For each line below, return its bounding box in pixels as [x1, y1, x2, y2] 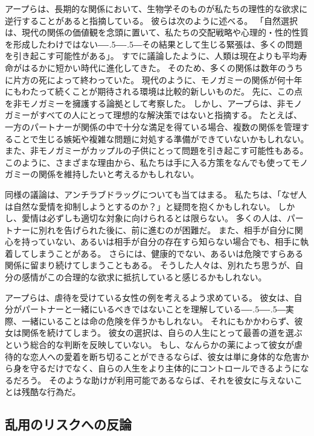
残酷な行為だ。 [21, 385, 81, 398]
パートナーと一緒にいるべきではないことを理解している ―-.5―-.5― [21, 303, 286, 315]
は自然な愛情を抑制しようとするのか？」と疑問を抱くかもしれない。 [5, 200, 275, 212]
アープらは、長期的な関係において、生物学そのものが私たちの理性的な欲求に [5, 2, 308, 14]
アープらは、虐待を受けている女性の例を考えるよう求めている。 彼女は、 [5, 291, 294, 303]
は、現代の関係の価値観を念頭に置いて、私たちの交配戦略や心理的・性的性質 [5, 26, 309, 39]
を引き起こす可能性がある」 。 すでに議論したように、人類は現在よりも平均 [5, 49, 299, 62]
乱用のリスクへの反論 [5, 415, 132, 434]
